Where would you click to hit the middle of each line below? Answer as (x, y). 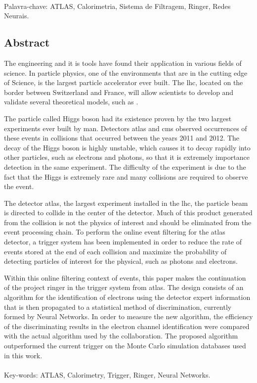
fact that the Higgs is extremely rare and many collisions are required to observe (126, 176)
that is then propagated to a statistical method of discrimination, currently (118, 307)
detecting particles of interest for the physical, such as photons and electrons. (121, 261)
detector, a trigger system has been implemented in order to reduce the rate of (123, 242)
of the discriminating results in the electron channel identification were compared (127, 326)
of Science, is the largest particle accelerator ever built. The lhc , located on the (124, 82)
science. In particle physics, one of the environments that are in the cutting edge (126, 72)
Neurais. (17, 16)
